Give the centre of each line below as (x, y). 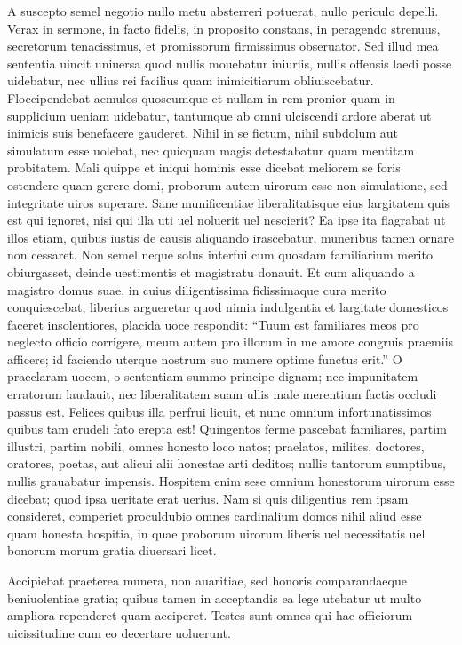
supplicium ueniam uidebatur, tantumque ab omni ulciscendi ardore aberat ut (219, 115)
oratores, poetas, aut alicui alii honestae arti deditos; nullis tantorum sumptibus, (227, 463)
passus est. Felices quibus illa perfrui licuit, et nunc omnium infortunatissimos (219, 411)
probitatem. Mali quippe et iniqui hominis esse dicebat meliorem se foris (204, 167)
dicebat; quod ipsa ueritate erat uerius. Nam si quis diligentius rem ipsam (208, 498)
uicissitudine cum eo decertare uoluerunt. (119, 632)
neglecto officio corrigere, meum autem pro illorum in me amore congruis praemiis (231, 342)
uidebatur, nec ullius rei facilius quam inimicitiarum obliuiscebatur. (191, 80)
